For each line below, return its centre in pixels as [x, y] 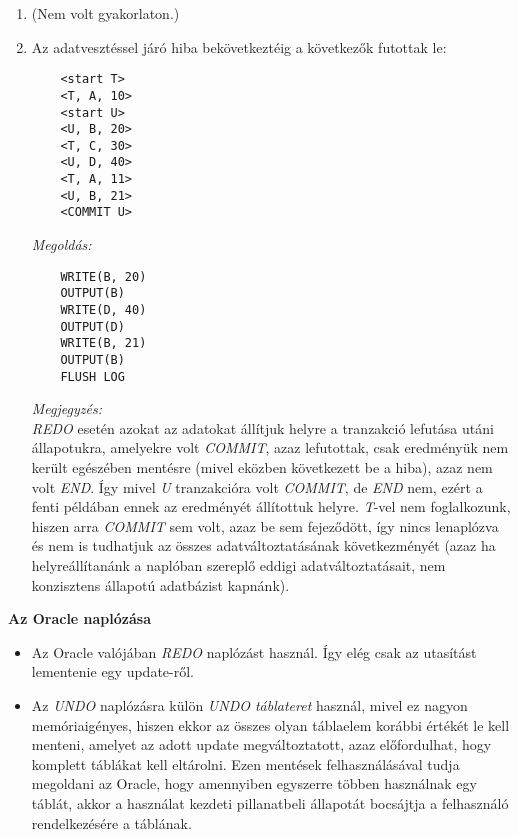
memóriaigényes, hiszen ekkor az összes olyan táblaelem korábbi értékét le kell [270, 724]
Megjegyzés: [66, 408]
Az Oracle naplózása [79, 618]
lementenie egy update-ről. [113, 671]
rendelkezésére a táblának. [111, 822]
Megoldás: [61, 244]
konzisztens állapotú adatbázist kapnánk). [160, 584]
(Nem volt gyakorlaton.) [105, 13]
